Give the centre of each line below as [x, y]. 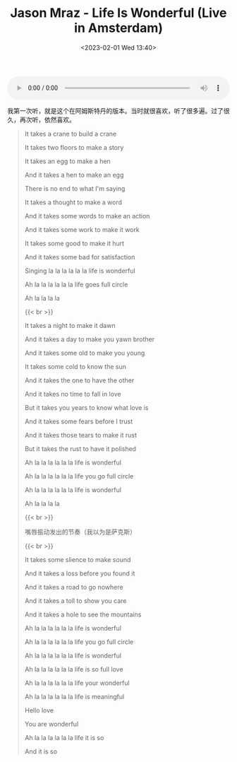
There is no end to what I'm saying [75, 188]
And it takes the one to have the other [79, 380]
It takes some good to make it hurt [74, 243]
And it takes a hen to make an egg [74, 175]
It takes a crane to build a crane [71, 134]
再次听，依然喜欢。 [47, 119]
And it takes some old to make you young [85, 353]
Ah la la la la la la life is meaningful [74, 696]
